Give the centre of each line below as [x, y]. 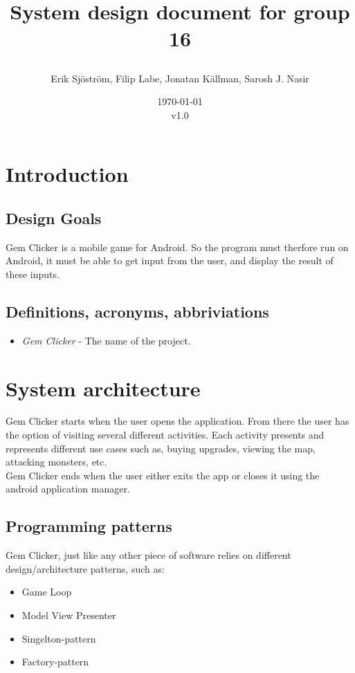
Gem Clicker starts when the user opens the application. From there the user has [177, 421]
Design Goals [54, 218]
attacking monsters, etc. [56, 462]
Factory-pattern [55, 662]
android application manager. [68, 489]
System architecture [103, 388]
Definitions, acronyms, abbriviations [137, 311]
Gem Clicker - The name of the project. [106, 340]
